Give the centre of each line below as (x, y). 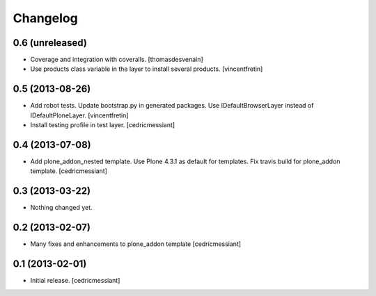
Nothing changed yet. (62, 208)
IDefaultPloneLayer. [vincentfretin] (79, 115)
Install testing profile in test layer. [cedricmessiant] (103, 125)
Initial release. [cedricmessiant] (75, 281)
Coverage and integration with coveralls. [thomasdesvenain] (117, 60)
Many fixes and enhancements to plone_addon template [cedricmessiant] (136, 244)
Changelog (45, 18)
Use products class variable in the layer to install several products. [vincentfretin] (147, 69)
